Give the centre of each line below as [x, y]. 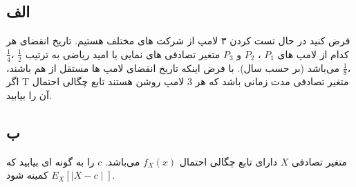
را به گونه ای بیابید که [50, 161]
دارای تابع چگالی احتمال [228, 161]
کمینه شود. [61, 175]
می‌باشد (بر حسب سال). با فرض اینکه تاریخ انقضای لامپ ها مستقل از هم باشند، [173, 68]
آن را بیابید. [29, 95]
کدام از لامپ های [313, 54]
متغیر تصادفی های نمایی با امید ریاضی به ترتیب [123, 54]
